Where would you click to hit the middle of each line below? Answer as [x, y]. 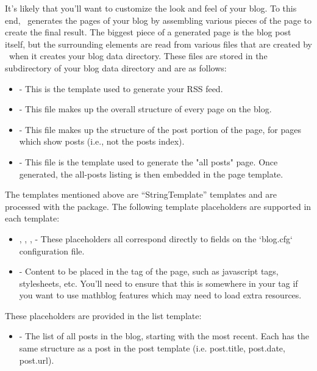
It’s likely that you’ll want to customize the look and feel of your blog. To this [151, 8]
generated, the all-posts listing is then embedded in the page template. [151, 174]
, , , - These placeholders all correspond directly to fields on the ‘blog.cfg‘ [156, 238]
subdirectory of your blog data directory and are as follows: [116, 67]
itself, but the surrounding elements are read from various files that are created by [158, 44]
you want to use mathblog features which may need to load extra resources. [160, 295]
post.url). [37, 360]
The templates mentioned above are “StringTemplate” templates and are [141, 194]
